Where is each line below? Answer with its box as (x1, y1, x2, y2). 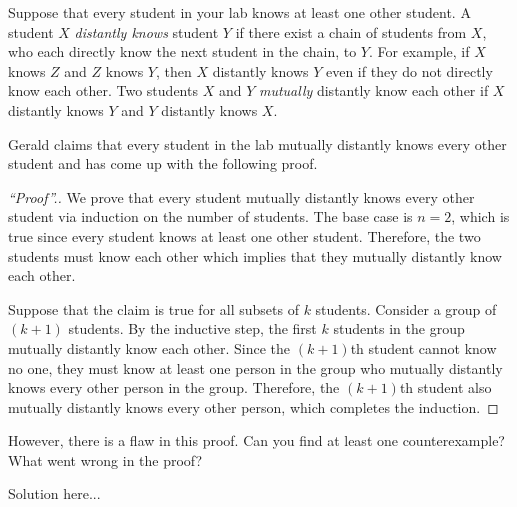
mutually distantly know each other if (258, 80, 489, 101)
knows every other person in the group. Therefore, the (8, 377, 340, 398)
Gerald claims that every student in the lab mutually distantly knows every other (8, 133, 507, 154)
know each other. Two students (8, 80, 198, 101)
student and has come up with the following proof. (8, 153, 318, 174)
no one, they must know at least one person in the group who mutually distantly (8, 357, 503, 378)
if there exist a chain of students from (235, 21, 467, 42)
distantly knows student (74, 21, 219, 42)
